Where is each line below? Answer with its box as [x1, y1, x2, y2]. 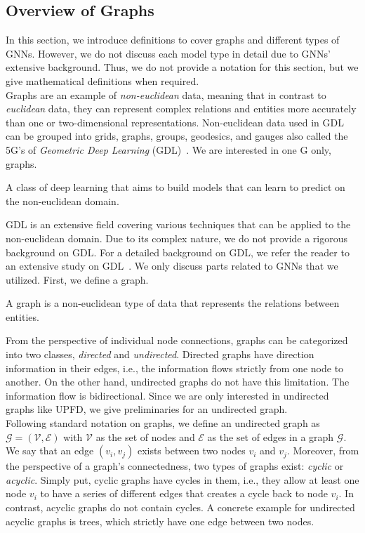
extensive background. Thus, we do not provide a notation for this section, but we [6, 60, 359, 74]
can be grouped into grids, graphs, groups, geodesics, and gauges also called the [6, 129, 348, 143]
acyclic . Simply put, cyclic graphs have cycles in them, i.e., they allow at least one [6, 472, 359, 487]
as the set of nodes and [95, 429, 195, 444]
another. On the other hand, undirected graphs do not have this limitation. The [6, 374, 350, 389]
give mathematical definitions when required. [6, 73, 199, 88]
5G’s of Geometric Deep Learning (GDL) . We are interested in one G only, [6, 142, 331, 157]
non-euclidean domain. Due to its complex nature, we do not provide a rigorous [6, 230, 348, 245]
